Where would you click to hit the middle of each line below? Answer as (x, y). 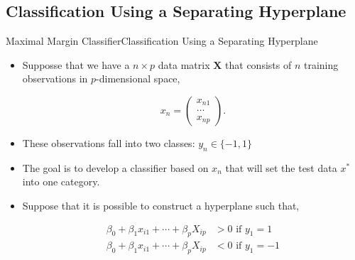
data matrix (184, 64)
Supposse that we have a (76, 64)
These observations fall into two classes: (109, 142)
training (321, 64)
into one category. (61, 182)
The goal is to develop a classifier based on (115, 167)
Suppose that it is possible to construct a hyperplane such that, (161, 205)
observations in (55, 78)
